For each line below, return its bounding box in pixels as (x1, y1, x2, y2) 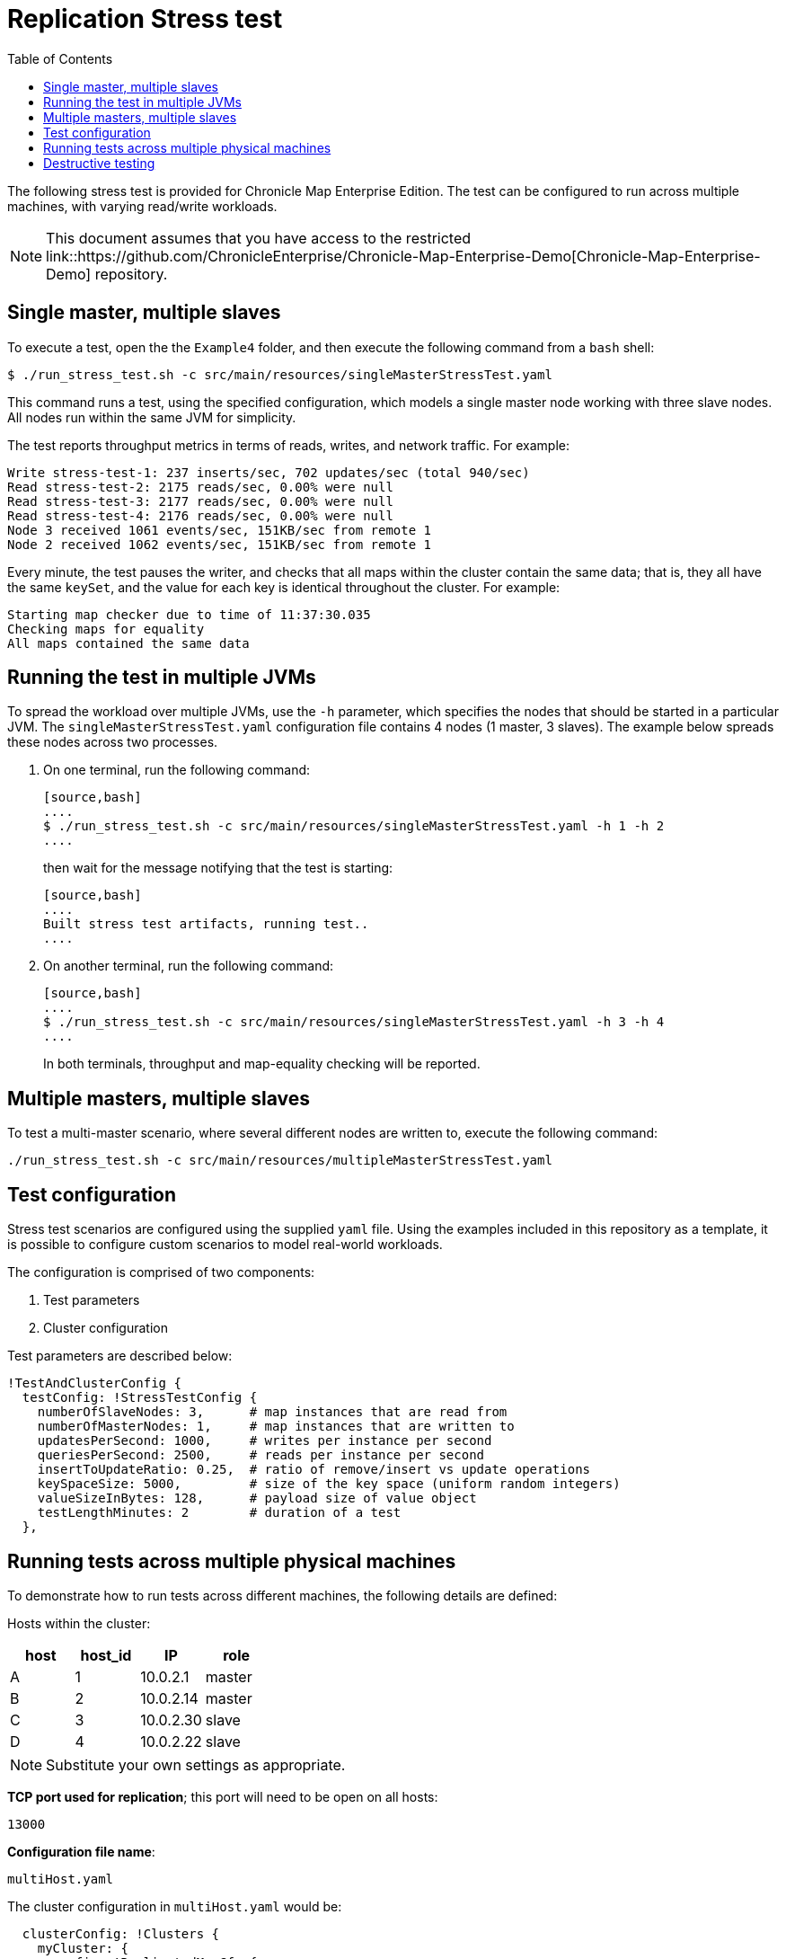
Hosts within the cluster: (7, 1615, 151, 1631)
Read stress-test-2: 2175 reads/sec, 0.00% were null (7, 479, 393, 494)
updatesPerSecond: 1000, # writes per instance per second (37, 1433, 492, 1449)
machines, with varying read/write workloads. (7, 198, 278, 214)
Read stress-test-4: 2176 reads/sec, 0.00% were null (7, 508, 393, 523)
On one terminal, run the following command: (43, 762, 311, 778)
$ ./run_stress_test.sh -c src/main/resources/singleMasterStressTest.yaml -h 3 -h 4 (43, 1015, 665, 1030)
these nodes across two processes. (7, 734, 218, 750)
